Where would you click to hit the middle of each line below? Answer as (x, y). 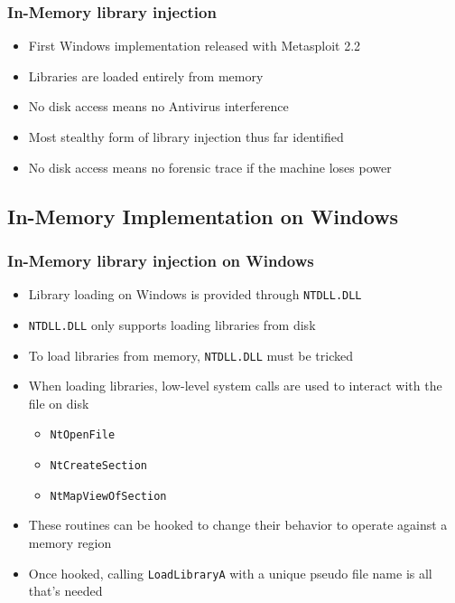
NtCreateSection (98, 466)
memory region (70, 542)
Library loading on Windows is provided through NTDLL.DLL (195, 294)
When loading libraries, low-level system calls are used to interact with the (235, 386)
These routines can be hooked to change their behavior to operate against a (238, 525)
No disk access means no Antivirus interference (158, 106)
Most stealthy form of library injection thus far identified (186, 137)
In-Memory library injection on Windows (161, 260)
